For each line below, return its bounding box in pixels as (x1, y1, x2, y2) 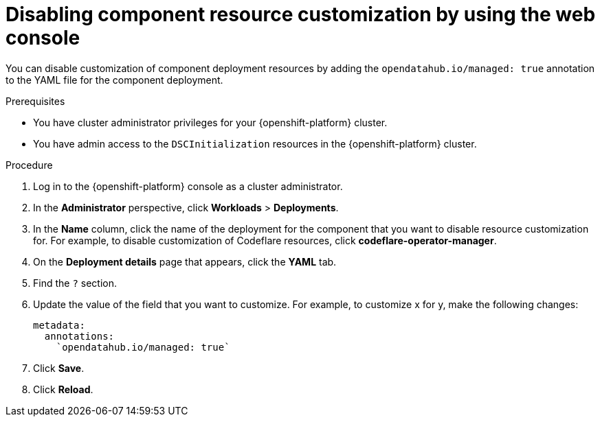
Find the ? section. (33, 277, 118, 289)
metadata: (33, 319, 85, 331)
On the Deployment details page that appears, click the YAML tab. (33, 255, 337, 268)
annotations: (44, 330, 115, 342)
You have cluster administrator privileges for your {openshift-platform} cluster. (33, 116, 388, 128)
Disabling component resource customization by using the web (5, 3, 596, 26)
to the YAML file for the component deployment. (5, 73, 223, 86)
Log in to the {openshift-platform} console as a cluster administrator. (33, 180, 343, 192)
